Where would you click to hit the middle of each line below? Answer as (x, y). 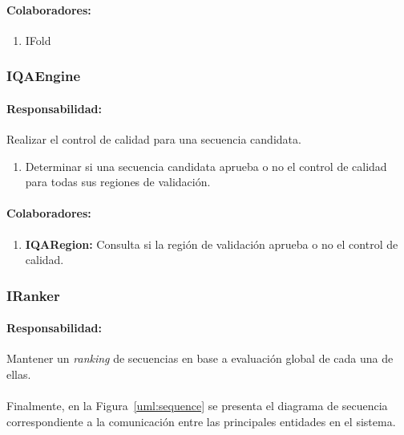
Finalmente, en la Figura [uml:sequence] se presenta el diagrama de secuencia (197, 406)
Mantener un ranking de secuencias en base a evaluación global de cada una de (200, 358)
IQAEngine (44, 76)
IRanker (33, 295)
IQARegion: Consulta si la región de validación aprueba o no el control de (212, 244)
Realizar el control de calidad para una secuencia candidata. (154, 139)
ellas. (19, 374)
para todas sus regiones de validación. (118, 182)
